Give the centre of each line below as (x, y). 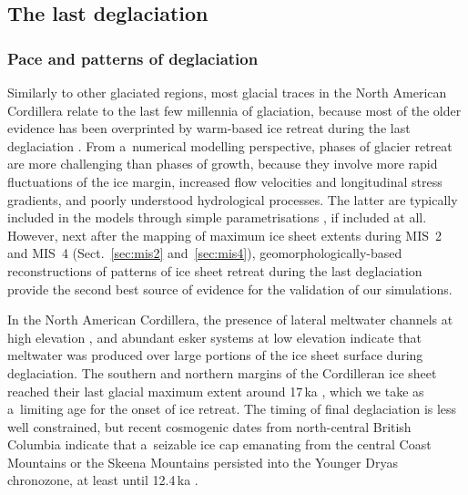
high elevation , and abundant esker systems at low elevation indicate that (214, 337)
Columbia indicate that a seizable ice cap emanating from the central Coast (219, 444)
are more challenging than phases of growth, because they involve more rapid (223, 164)
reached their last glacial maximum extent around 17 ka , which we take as (216, 391)
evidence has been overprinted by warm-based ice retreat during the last (209, 128)
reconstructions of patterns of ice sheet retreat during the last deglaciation (215, 270)
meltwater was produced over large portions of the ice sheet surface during (215, 355)
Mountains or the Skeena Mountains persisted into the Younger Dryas (203, 462)
